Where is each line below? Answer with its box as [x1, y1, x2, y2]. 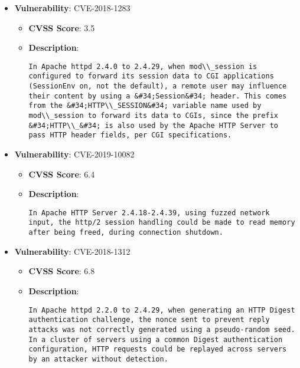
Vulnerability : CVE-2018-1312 [14, 245, 131, 257]
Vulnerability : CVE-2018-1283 [14, 2, 131, 14]
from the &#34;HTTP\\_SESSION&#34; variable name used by [28, 101, 262, 110]
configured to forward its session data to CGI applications [28, 72, 274, 81]
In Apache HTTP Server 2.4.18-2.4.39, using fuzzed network [28, 208, 270, 217]
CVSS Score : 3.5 [28, 21, 95, 34]
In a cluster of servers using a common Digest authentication [28, 335, 283, 344]
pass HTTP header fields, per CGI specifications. [28, 131, 232, 140]
